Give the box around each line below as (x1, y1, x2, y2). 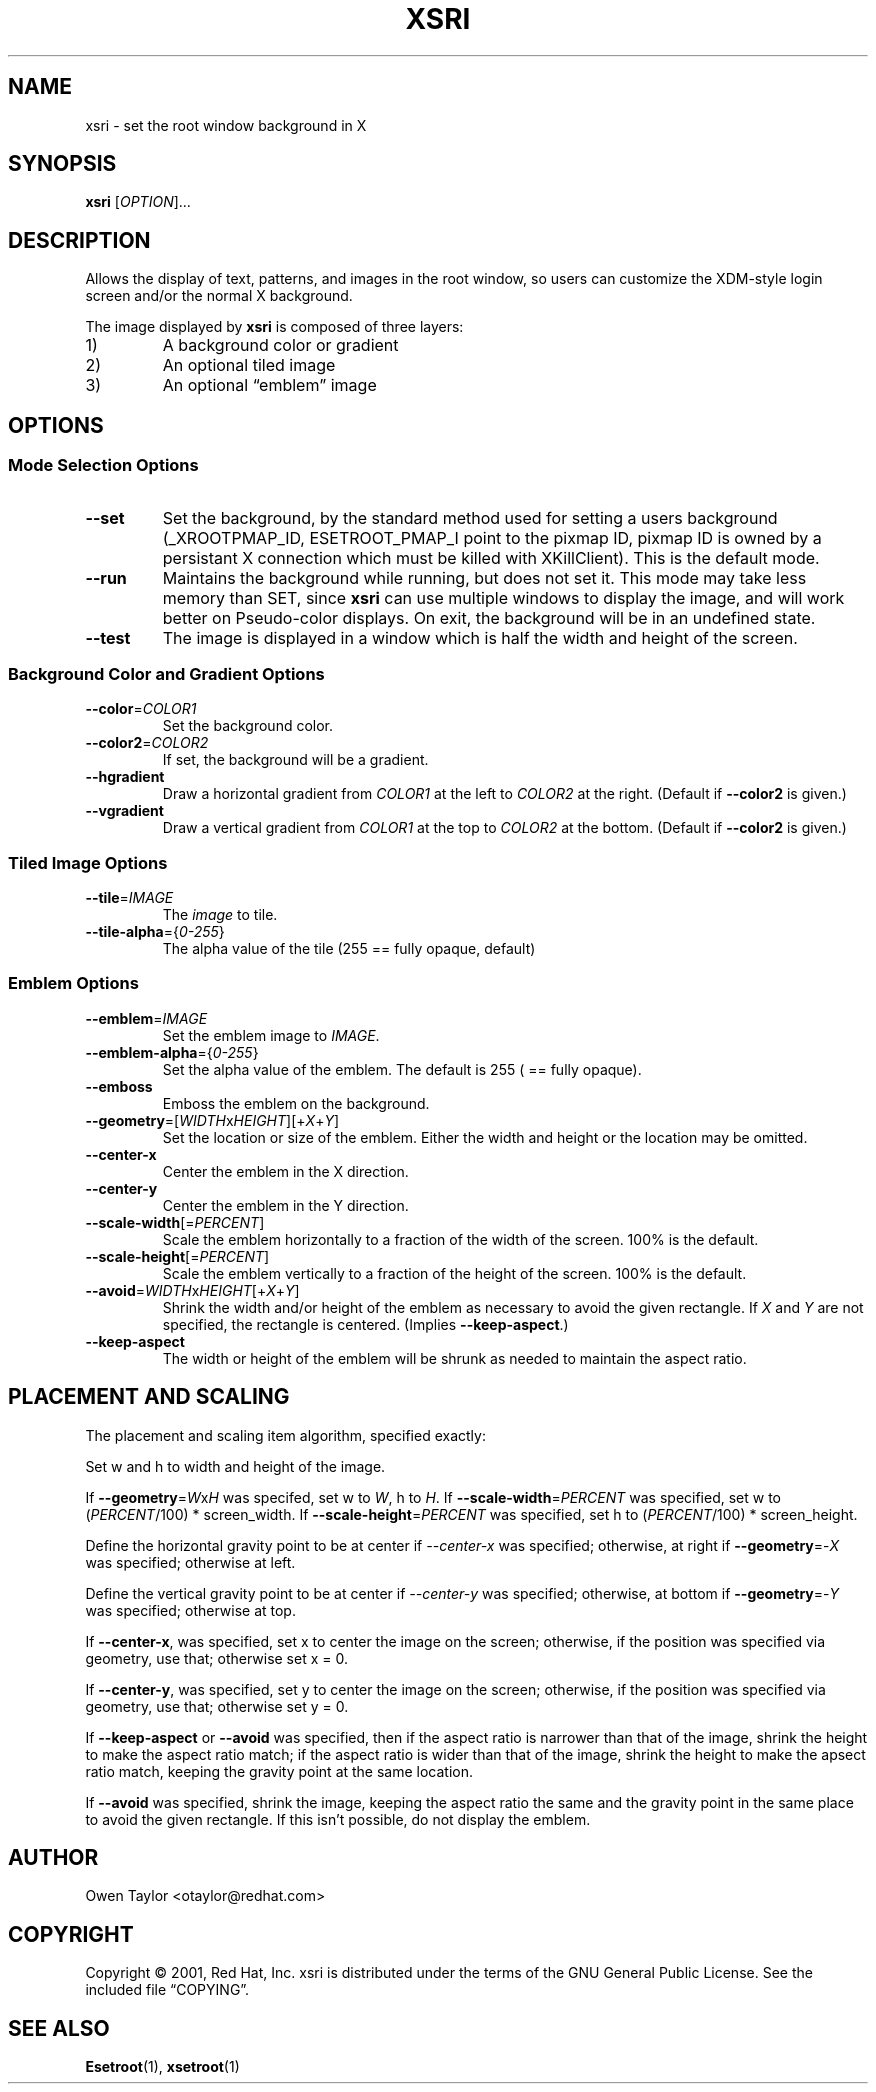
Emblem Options (8, 973, 139, 994)
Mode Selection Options (8, 455, 199, 476)
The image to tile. (162, 906, 278, 923)
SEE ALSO (8, 2015, 110, 2041)
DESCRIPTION (8, 227, 151, 253)
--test (85, 627, 131, 648)
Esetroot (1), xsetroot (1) (85, 2058, 240, 2076)
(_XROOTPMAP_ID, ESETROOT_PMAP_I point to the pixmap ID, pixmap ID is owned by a (162, 527, 822, 548)
